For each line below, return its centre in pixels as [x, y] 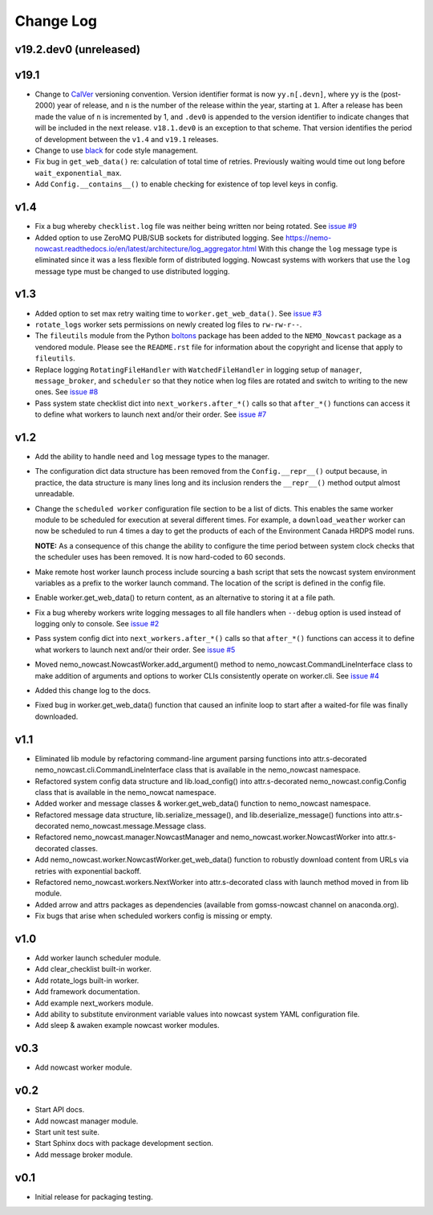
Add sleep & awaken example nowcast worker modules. [127, 1025]
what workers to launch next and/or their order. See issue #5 [135, 650]
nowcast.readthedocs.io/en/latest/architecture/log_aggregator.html [146, 248]
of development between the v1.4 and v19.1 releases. [127, 139]
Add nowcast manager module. [87, 1121]
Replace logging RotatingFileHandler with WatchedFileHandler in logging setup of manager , [198, 369]
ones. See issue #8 [67, 392]
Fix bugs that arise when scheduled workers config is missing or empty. [154, 916]
